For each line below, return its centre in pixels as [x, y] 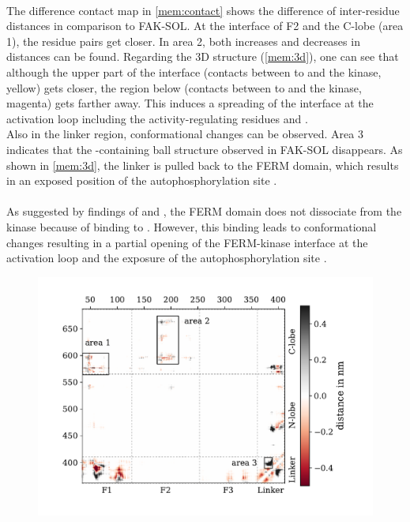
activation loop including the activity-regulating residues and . [157, 118]
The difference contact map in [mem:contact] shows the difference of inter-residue [203, 10]
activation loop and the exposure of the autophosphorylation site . [167, 258]
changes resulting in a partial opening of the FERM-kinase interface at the [187, 242]
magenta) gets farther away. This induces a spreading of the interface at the [190, 103]
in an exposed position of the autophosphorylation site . [142, 180]
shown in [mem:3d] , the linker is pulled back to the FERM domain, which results [203, 165]
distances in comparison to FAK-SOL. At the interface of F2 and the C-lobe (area [205, 26]
